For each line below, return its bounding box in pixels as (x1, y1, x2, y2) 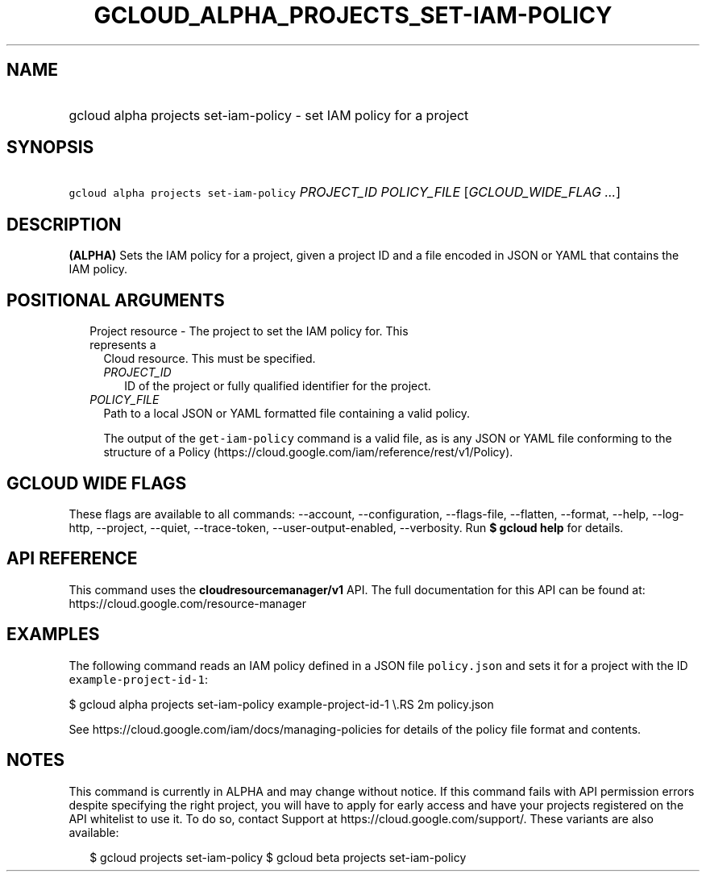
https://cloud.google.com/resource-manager (69, 596, 307, 610)
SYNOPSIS (6, 137, 94, 158)
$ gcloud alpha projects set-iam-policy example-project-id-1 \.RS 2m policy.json (69, 697, 494, 711)
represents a (89, 338, 156, 352)
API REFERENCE (6, 548, 138, 569)
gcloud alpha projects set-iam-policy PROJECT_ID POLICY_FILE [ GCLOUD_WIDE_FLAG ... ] (69, 184, 621, 201)
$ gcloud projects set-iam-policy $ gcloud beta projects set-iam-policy (89, 850, 467, 864)
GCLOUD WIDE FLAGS (6, 472, 187, 493)
